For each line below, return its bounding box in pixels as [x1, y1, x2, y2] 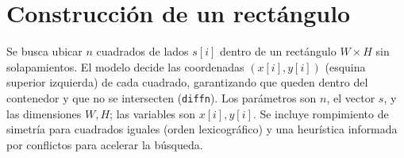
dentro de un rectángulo [220, 43, 337, 60]
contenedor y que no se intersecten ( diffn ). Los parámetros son [6, 89, 317, 106]
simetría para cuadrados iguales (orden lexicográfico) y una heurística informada [6, 121, 398, 137]
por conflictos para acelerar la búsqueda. [6, 136, 203, 152]
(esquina [325, 58, 366, 75]
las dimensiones [6, 105, 82, 121]
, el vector [326, 89, 375, 106]
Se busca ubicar [6, 43, 83, 60]
